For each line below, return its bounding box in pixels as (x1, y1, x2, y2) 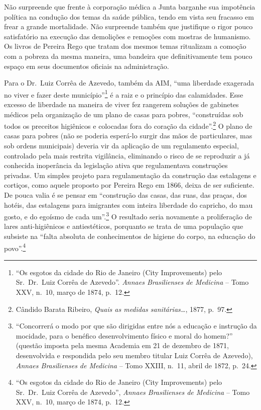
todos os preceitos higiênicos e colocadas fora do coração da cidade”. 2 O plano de (4, 119, 252, 131)
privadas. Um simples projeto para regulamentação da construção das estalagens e (4, 170, 256, 180)
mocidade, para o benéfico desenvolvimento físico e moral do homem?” (16, 330, 233, 341)
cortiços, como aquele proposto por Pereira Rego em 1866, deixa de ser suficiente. (4, 180, 254, 190)
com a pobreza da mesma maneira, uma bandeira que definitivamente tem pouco (4, 50, 252, 61)
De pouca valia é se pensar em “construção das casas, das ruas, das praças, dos (4, 190, 247, 200)
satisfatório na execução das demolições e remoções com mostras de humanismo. (4, 31, 251, 41)
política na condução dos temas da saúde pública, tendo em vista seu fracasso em (4, 11, 254, 22)
